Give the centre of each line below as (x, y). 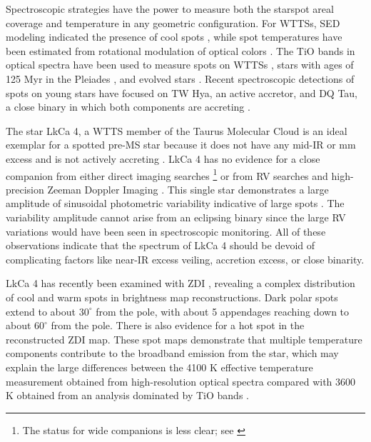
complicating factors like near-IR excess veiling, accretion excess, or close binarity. (185, 259)
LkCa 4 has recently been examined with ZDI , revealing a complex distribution (181, 283)
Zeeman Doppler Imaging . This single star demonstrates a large (188, 189)
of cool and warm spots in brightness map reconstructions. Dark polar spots (172, 297)
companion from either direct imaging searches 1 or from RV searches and (167, 174)
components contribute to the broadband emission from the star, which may (172, 353)
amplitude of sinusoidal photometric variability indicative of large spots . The (175, 203)
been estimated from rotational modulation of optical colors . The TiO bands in (181, 50)
